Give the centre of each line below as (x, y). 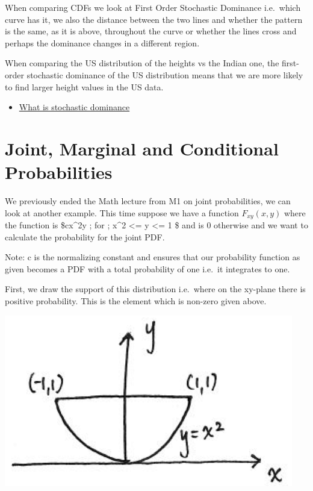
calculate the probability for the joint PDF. (85, 236)
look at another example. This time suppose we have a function (122, 212)
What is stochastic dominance (74, 107)
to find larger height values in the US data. (84, 86)
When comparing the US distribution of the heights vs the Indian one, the (142, 63)
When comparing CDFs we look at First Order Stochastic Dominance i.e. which (153, 7)
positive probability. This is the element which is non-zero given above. (136, 301)
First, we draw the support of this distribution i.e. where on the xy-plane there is (155, 289)
